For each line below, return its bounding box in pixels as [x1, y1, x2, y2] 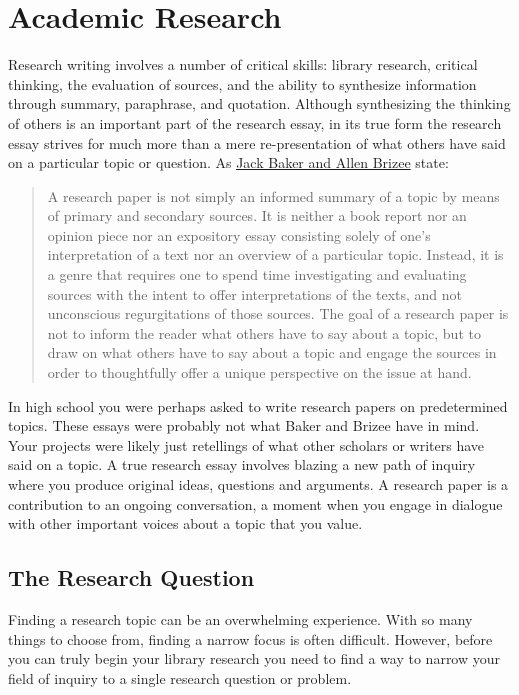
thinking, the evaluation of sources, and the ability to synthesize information [8, 73, 477, 94]
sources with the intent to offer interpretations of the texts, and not [47, 283, 463, 304]
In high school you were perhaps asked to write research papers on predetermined [8, 395, 508, 416]
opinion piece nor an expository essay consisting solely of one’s [47, 224, 431, 245]
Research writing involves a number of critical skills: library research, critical [8, 54, 478, 75]
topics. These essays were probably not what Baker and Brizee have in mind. [8, 415, 480, 436]
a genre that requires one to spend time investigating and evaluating [47, 264, 467, 285]
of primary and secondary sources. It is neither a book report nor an [47, 205, 467, 226]
